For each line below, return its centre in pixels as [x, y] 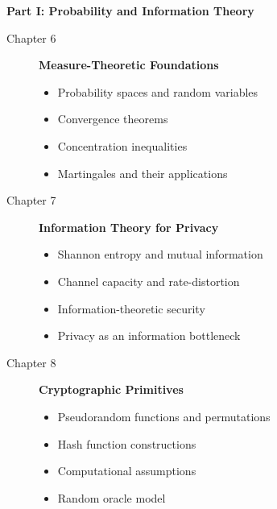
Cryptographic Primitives [111, 389]
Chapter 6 [31, 37]
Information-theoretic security [131, 308]
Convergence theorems [113, 119]
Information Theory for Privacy [129, 227]
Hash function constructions [127, 443]
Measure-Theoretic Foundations [129, 65]
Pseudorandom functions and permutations [164, 416]
